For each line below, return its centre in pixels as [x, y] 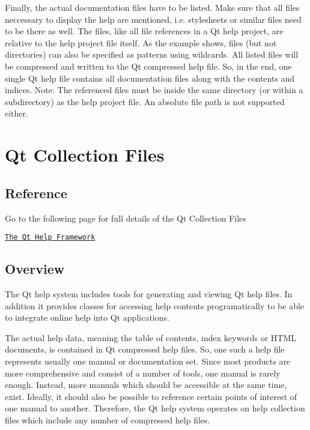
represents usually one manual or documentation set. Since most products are [148, 361]
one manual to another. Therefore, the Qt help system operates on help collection [155, 408]
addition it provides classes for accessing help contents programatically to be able [155, 305]
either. [17, 113]
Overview [35, 269]
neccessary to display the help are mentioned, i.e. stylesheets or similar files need [153, 19]
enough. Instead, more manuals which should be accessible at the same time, [146, 385]
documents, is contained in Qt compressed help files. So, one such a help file [145, 349]
